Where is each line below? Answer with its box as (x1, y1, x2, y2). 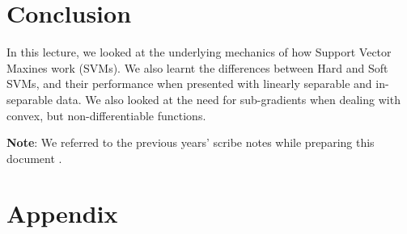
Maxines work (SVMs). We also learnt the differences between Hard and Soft (6, 59, 388, 76)
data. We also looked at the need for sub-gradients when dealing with (56, 90, 401, 107)
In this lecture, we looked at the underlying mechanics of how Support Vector (6, 44, 392, 61)
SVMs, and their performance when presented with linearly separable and (6, 75, 372, 92)
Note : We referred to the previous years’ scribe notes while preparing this (6, 134, 375, 151)
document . (6, 149, 62, 166)
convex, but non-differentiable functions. (6, 107, 206, 123)
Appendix (6, 197, 118, 230)
